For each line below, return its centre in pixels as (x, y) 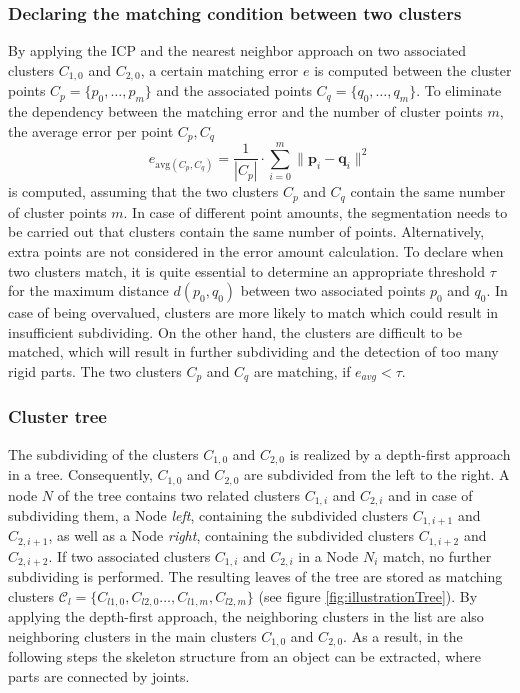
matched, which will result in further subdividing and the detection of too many (253, 351)
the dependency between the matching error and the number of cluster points (245, 111)
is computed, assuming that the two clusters (143, 191)
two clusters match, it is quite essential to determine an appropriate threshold (247, 270)
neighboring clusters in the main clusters (132, 635)
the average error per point (91, 130)
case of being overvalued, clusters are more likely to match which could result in (253, 312)
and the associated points (234, 90)
